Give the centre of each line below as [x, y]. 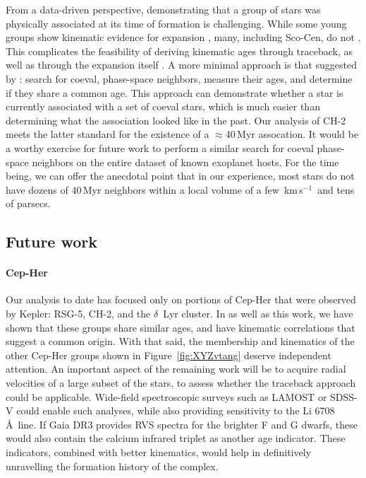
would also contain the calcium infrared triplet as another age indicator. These [176, 438]
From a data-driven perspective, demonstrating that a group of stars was [163, 9]
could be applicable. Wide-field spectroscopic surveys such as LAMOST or [166, 396]
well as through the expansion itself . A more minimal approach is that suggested [181, 65]
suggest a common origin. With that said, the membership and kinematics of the [180, 341]
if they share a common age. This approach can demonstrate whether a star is [175, 92]
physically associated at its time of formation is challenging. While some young [176, 23]
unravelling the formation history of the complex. [112, 466]
